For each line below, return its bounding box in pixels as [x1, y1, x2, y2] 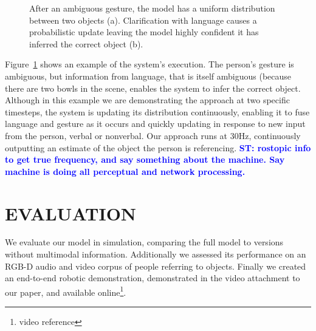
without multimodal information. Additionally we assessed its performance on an [5, 248, 306, 261]
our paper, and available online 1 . [5, 284, 126, 298]
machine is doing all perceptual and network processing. [5, 165, 246, 177]
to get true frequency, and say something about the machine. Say [5, 153, 285, 166]
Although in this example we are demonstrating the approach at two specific [5, 94, 290, 106]
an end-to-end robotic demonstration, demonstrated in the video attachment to [5, 271, 300, 284]
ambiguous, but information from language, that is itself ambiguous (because [5, 69, 292, 82]
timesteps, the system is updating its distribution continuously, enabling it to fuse [5, 105, 310, 118]
